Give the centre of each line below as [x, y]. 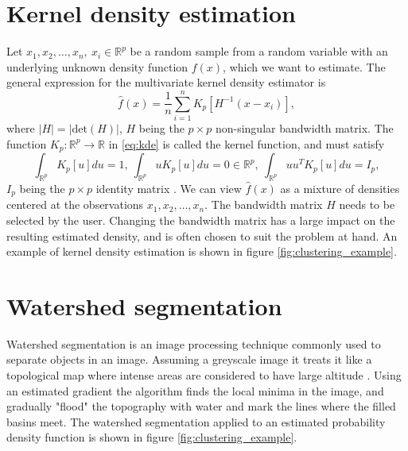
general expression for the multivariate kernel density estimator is [166, 82]
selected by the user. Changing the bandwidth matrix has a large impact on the [201, 220]
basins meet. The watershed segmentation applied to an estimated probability [196, 421]
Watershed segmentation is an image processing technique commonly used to [194, 343]
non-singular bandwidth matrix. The [304, 128]
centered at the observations [75, 204]
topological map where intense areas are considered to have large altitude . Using [204, 375]
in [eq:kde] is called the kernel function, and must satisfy [247, 143]
